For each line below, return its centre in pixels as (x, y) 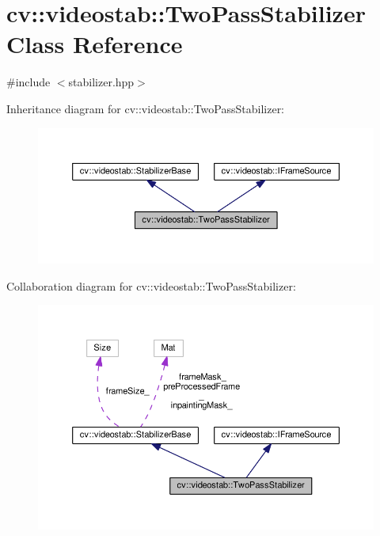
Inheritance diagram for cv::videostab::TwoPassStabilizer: (146, 108)
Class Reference (95, 44)
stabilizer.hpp (101, 82)
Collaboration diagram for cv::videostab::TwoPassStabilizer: (151, 285)
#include (28, 82)
